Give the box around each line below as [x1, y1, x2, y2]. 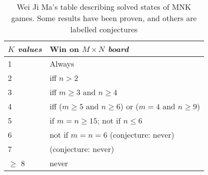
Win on [50, 43, 79, 54]
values [18, 43, 42, 54]
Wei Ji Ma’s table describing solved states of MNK [17, 1, 191, 12]
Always [50, 58, 75, 69]
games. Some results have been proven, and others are [11, 12, 197, 24]
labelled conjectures [70, 24, 138, 35]
